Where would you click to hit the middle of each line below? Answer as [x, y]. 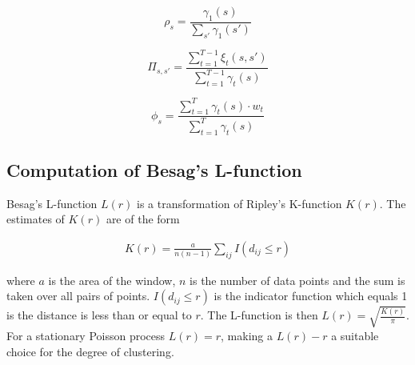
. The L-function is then [259, 315]
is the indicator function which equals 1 [311, 296]
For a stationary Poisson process [86, 335]
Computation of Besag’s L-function [154, 169]
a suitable [355, 335]
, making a [247, 335]
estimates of [36, 219]
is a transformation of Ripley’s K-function [239, 203]
